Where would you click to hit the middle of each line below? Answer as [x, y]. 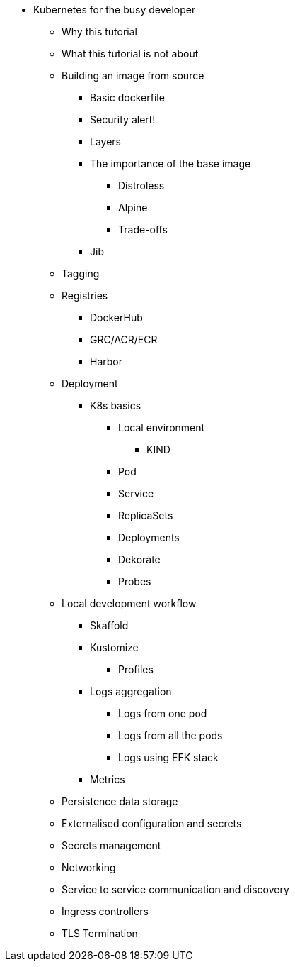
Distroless [141, 186]
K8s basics [116, 405]
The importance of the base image [170, 164]
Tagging [81, 273]
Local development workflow [129, 603]
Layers [105, 142]
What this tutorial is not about [130, 54]
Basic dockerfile [127, 98]
